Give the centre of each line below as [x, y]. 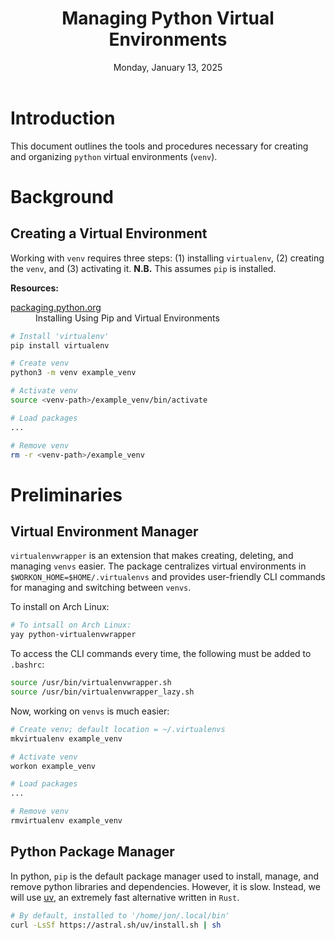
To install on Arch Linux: [60, 607]
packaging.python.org [56, 307]
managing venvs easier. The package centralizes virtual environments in [158, 566]
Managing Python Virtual [168, 18]
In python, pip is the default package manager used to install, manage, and [165, 876]
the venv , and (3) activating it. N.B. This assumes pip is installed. [143, 268]
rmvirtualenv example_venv [66, 821]
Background [62, 196]
